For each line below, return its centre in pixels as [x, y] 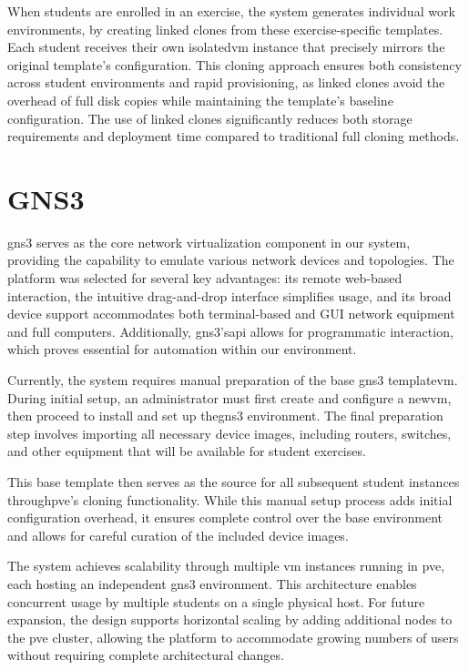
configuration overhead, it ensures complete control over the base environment [225, 518]
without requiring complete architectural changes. [146, 655]
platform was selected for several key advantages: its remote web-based [205, 278]
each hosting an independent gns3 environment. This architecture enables [212, 583]
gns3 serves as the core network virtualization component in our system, [209, 242]
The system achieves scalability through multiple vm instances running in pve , [226, 566]
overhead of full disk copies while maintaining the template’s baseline [200, 100]
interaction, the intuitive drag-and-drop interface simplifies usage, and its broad [229, 295]
